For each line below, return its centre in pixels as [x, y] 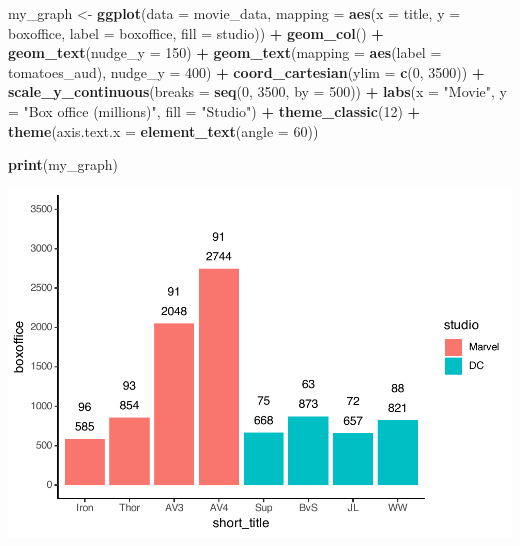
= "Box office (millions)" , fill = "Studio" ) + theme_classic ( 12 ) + [214, 110]
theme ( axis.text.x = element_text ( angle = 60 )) [163, 130]
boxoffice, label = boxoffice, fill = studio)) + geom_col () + [196, 32]
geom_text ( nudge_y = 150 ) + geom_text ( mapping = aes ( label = [225, 52]
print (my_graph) [63, 164]
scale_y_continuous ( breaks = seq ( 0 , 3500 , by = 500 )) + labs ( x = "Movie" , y [257, 91]
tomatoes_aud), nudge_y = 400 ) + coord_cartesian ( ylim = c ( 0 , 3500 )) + [246, 71]
